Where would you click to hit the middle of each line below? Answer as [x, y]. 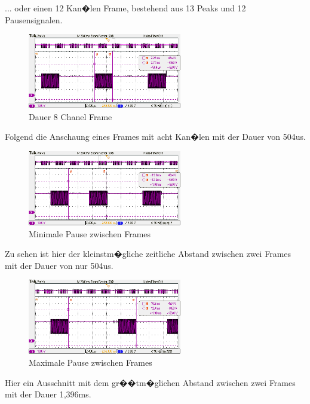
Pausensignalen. [34, 19]
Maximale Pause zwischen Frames [90, 362]
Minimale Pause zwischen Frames [90, 233]
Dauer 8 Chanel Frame [70, 116]
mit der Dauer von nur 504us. [59, 265]
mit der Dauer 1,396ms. [48, 394]
